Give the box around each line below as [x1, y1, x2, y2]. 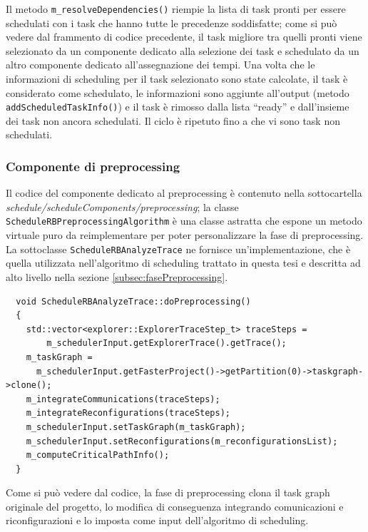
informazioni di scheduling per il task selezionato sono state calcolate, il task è [6, 71, 348, 86]
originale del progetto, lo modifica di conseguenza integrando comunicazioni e [6, 498, 344, 513]
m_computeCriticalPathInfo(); [26, 450, 170, 461]
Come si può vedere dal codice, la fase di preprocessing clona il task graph [6, 485, 330, 500]
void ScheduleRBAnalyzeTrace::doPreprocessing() [16, 296, 251, 307]
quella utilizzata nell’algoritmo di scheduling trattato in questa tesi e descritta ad [6, 255, 361, 270]
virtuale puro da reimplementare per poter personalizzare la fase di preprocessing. [6, 227, 364, 242]
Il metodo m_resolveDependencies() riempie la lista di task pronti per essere [6, 1, 346, 16]
